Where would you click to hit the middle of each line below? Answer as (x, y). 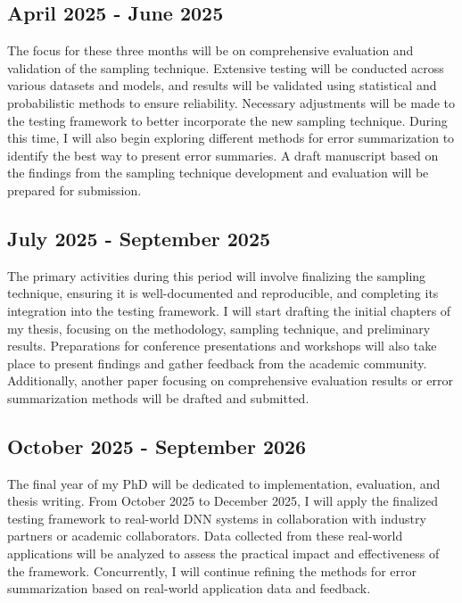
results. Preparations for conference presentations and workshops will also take (222, 346)
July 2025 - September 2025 (139, 238)
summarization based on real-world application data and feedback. (189, 588)
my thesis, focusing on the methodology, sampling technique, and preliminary (219, 328)
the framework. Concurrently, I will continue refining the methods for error (212, 570)
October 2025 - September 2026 (157, 446)
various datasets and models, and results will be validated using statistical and (222, 85)
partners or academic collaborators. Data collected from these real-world (205, 536)
